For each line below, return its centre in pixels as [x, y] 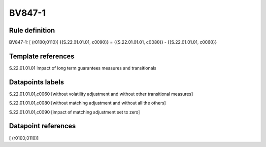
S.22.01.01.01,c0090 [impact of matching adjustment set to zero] [75, 112]
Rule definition [32, 30]
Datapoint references [43, 126]
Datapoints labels [36, 82]
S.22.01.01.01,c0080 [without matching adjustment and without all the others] [87, 103]
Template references [42, 56]
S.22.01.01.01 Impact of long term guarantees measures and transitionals [83, 68]
